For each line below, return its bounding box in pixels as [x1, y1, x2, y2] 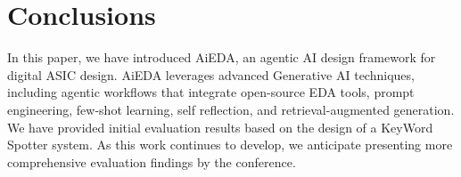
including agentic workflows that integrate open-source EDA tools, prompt [7, 83, 415, 101]
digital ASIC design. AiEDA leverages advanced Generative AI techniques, [7, 65, 415, 84]
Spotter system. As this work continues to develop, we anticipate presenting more [7, 135, 453, 154]
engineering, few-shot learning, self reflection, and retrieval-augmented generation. [7, 100, 455, 118]
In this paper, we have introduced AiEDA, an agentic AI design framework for [7, 48, 436, 67]
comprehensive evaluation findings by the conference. [7, 152, 296, 171]
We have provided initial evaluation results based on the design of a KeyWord [7, 117, 433, 136]
